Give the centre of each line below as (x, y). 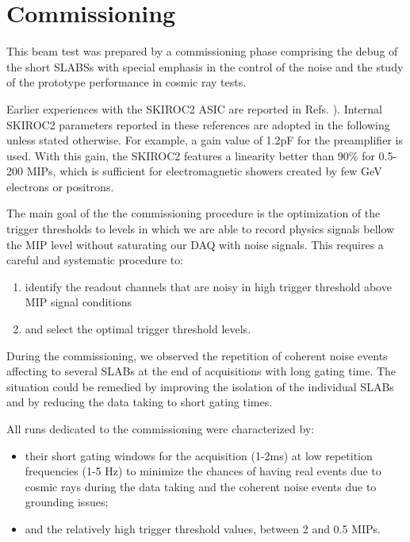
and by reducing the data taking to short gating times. (140, 402)
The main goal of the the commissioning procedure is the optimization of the (194, 213)
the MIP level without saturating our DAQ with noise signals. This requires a (195, 244)
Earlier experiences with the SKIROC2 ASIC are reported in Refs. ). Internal (194, 108)
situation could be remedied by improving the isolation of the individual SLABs (200, 386)
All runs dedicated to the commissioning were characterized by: (161, 429)
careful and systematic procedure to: (95, 260)
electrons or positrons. (60, 186)
